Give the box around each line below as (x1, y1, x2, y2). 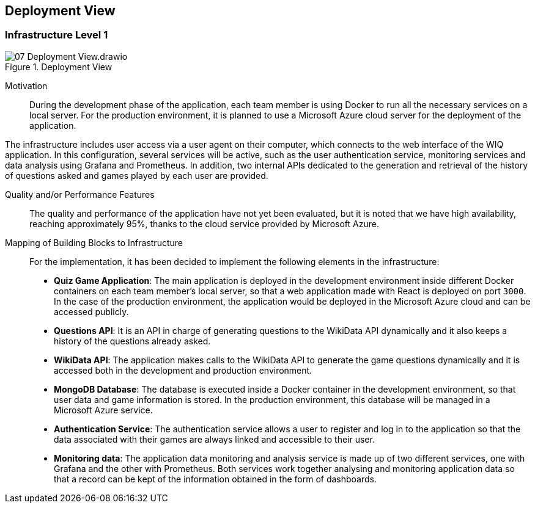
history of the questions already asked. (54, 335, 211, 346)
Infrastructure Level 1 (5, 29, 108, 42)
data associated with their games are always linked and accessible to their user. (54, 434, 375, 445)
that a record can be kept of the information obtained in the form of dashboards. (54, 473, 377, 484)
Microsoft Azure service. (54, 404, 153, 415)
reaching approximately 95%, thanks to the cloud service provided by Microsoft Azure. (29, 218, 379, 229)
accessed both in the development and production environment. (54, 365, 312, 376)
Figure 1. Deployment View (5, 61, 113, 72)
